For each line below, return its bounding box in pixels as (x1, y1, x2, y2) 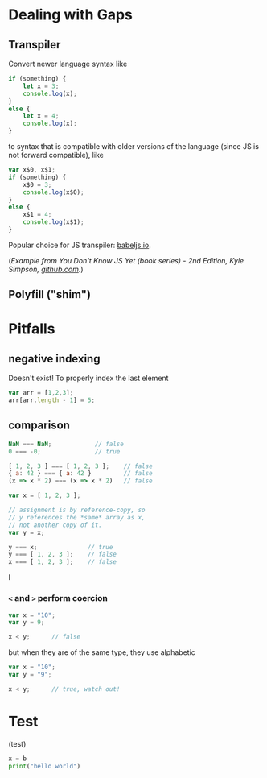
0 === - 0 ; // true (8, 447, 121, 456)
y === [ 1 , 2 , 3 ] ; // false (8, 550, 117, 559)
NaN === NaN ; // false (8, 440, 125, 448)
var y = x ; (8, 528, 45, 536)
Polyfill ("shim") (8, 288, 91, 301)
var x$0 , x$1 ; (8, 166, 56, 174)
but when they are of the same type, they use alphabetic (8, 648, 195, 657)
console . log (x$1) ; (23, 218, 84, 226)
